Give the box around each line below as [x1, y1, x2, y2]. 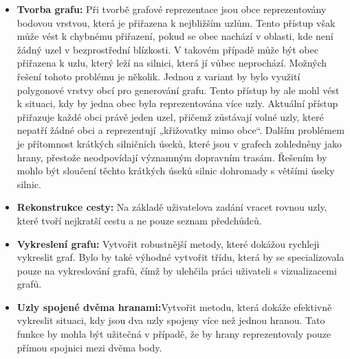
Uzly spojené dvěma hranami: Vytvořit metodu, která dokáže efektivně [17, 299, 332, 314]
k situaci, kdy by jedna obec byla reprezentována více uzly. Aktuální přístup [17, 96, 338, 111]
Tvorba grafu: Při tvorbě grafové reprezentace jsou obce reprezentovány [17, 2, 327, 16]
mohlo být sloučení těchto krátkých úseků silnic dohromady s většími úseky [17, 163, 335, 178]
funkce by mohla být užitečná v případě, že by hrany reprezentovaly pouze [17, 327, 331, 341]
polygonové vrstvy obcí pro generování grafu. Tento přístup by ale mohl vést [17, 82, 340, 97]
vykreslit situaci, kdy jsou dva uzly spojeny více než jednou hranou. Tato [17, 313, 325, 327]
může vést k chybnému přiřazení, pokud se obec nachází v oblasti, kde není [17, 29, 333, 43]
